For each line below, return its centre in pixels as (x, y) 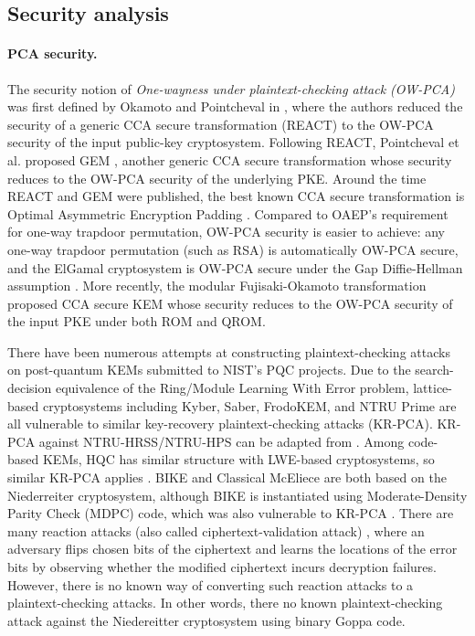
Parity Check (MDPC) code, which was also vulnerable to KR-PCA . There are (231, 513)
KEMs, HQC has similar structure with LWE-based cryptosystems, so (238, 459)
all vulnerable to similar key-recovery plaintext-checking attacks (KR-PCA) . (220, 424)
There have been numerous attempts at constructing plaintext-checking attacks (229, 351)
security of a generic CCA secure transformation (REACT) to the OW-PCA (221, 124)
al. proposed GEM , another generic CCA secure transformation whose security (230, 159)
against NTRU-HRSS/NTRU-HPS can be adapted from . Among (222, 441)
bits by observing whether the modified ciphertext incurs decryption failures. (222, 567)
